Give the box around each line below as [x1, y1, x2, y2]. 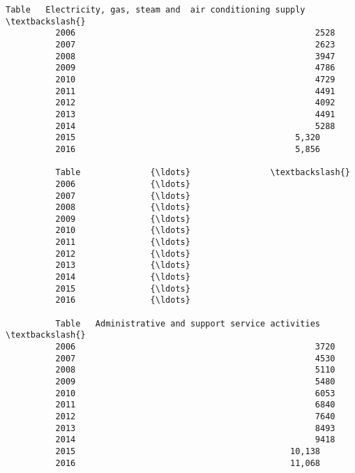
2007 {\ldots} [55, 190, 190, 201]
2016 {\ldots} [55, 295, 190, 306]
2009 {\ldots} [55, 213, 190, 224]
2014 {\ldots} [55, 272, 190, 283]
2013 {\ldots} [55, 260, 190, 271]
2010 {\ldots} [55, 225, 190, 236]
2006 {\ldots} [55, 179, 190, 189]
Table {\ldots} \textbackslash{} [55, 167, 350, 178]
